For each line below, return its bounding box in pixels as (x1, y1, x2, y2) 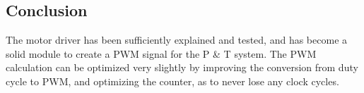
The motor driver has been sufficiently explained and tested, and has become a (6, 32, 348, 47)
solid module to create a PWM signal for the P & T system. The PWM (6, 46, 317, 61)
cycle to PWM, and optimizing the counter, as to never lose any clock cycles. (6, 73, 339, 88)
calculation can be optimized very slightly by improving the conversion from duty (6, 60, 358, 75)
